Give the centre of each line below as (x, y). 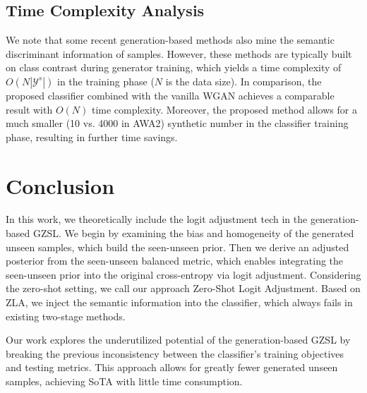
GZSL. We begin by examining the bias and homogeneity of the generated (193, 233)
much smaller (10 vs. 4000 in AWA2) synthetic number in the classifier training (177, 123)
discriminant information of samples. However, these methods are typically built (179, 53)
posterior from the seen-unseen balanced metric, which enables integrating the (175, 261)
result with (29, 109)
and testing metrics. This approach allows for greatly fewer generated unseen (172, 367)
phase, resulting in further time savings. (92, 137)
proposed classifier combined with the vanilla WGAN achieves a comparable (170, 95)
